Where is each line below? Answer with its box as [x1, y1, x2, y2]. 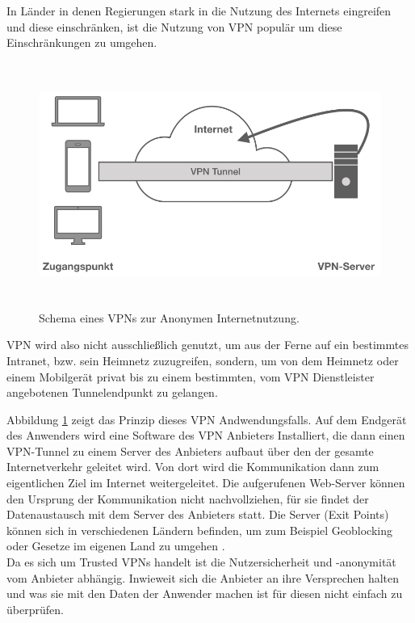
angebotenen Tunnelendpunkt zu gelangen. [6, 384, 218, 401]
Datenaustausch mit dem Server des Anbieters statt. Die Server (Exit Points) [6, 506, 389, 523]
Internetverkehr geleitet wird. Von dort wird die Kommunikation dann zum [6, 458, 379, 475]
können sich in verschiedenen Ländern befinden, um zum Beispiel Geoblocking [6, 521, 392, 538]
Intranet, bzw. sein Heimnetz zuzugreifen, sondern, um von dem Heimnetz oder [6, 351, 399, 368]
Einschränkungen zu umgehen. [6, 34, 157, 51]
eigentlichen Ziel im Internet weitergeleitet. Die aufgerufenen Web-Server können [6, 474, 405, 491]
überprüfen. [6, 600, 64, 617]
